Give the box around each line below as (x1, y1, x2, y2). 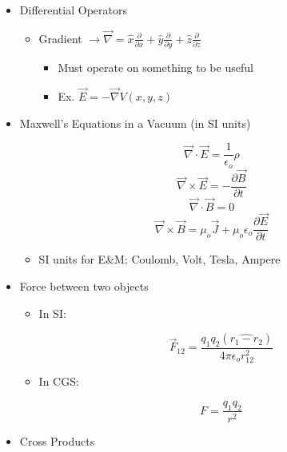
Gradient (38, 30, 82, 46)
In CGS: (38, 373, 79, 390)
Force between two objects (19, 278, 149, 295)
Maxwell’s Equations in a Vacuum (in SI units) (19, 114, 251, 131)
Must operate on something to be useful (58, 59, 253, 76)
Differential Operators (19, 2, 127, 18)
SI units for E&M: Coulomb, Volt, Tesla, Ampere (38, 251, 281, 268)
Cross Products (19, 432, 95, 449)
